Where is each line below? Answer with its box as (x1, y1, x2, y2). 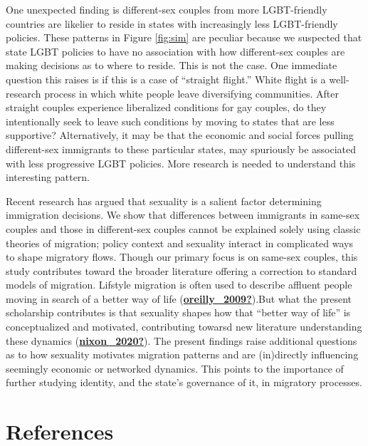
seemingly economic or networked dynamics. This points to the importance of (6, 361, 344, 375)
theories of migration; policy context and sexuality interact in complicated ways (6, 235, 354, 250)
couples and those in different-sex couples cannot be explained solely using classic (6, 221, 361, 236)
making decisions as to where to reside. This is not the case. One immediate (6, 58, 337, 73)
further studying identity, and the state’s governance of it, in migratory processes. (6, 375, 362, 390)
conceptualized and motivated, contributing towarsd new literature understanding (6, 319, 362, 334)
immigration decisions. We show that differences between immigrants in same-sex (6, 207, 360, 222)
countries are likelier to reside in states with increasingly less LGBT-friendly (6, 16, 338, 31)
